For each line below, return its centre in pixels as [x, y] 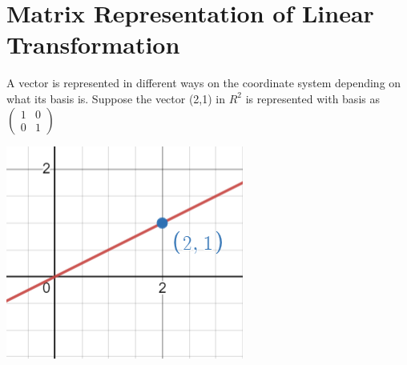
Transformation [93, 44]
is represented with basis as [312, 98]
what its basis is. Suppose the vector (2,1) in [116, 98]
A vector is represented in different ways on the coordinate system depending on [204, 83]
